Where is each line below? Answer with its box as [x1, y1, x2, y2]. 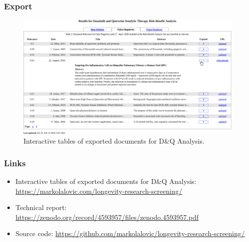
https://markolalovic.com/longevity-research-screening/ [15, 185, 182, 196]
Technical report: [15, 202, 67, 212]
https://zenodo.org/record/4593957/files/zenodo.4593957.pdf [15, 212, 199, 222]
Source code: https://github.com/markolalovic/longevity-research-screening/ [15, 228, 245, 239]
